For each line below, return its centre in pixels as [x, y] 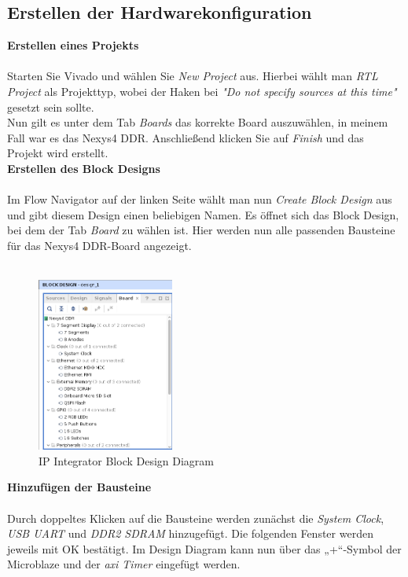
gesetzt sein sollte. [51, 107]
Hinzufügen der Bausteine [79, 487]
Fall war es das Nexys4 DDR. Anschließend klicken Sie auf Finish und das [186, 137]
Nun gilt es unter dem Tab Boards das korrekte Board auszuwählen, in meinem [198, 122]
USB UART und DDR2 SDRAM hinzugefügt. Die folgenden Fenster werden [190, 533]
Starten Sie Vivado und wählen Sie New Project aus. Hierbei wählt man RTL [193, 76]
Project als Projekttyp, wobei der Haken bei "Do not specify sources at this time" [202, 91]
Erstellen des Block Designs [84, 168]
